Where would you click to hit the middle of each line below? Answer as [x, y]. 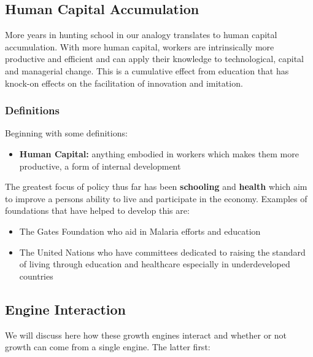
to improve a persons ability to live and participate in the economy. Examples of [156, 198]
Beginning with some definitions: [66, 133]
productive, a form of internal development [100, 166]
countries [36, 276]
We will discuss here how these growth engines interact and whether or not [146, 335]
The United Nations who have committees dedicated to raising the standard [162, 252]
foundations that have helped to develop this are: [97, 210]
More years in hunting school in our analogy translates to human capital [141, 35]
